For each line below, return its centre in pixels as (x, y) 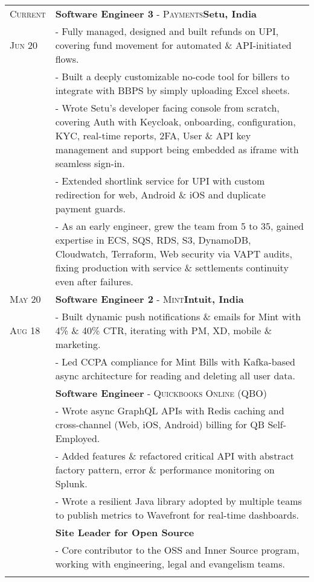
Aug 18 (25, 330)
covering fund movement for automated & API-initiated (173, 45)
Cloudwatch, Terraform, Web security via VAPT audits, (174, 254)
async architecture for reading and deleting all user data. (175, 375)
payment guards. (90, 208)
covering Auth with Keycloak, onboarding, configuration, (175, 122)
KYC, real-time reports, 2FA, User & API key (153, 135)
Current (28, 14)
